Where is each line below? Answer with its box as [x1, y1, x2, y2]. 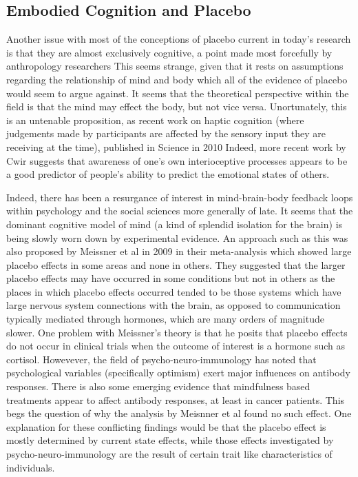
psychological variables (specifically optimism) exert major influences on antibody [6, 365, 350, 380]
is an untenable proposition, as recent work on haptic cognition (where [6, 112, 304, 127]
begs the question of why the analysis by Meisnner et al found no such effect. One [6, 406, 352, 420]
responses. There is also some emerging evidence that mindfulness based [6, 379, 310, 394]
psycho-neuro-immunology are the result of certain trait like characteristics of [6, 447, 333, 461]
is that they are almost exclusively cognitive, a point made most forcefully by [6, 45, 333, 59]
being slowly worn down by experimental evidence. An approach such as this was [6, 230, 348, 245]
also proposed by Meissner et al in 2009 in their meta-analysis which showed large [6, 244, 352, 258]
